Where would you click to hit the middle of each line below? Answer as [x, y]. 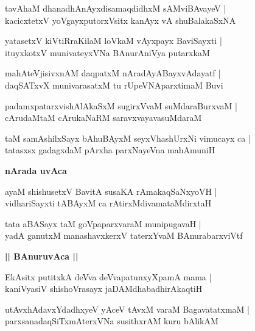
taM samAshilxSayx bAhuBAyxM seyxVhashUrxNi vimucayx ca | [128, 138]
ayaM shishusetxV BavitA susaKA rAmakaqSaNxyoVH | [111, 191]
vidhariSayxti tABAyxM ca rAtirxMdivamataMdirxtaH [108, 203]
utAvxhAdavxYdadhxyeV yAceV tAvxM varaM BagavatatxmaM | [127, 309]
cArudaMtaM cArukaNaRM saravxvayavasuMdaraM [103, 118]
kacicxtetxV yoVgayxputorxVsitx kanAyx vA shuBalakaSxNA [121, 20]
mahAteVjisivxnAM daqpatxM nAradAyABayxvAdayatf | [113, 73]
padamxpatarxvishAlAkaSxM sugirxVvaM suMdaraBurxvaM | [121, 105]
